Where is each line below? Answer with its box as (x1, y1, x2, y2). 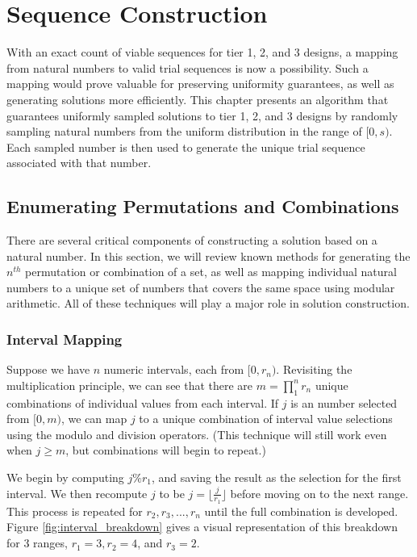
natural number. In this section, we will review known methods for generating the (6, 247, 411, 264)
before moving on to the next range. (230, 484, 409, 501)
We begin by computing (6, 469, 124, 486)
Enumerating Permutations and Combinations (6, 194, 399, 219)
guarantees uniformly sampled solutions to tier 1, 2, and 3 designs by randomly (6, 107, 398, 124)
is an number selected (290, 394, 398, 411)
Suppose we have (6, 361, 90, 378)
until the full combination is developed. (204, 502, 398, 519)
